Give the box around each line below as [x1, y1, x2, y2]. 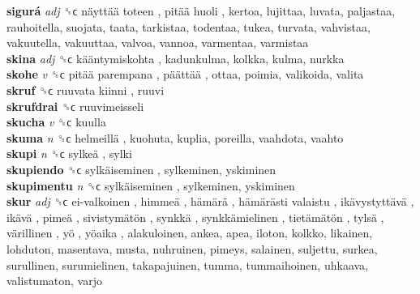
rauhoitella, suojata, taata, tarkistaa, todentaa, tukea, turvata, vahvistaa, [6, 18, 371, 35]
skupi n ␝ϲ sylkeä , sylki [6, 145, 132, 162]
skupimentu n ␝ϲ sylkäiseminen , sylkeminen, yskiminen [6, 177, 295, 194]
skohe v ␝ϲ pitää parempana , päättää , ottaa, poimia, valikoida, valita [6, 66, 364, 83]
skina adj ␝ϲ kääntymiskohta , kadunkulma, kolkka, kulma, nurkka [6, 49, 345, 66]
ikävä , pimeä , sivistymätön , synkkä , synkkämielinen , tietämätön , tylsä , [6, 208, 384, 225]
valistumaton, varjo [6, 272, 102, 289]
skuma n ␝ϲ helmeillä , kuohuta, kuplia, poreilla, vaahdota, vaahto [6, 129, 344, 146]
